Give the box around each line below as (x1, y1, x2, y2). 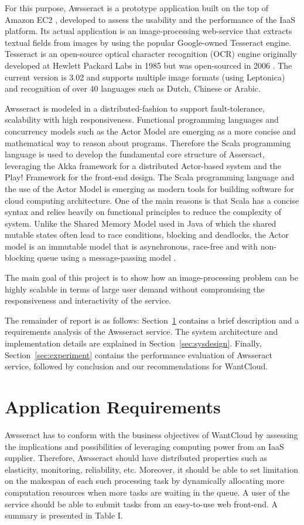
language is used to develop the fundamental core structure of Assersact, (5, 148, 265, 160)
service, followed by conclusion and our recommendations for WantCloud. (5, 360, 268, 372)
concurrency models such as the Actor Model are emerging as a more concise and (5, 124, 296, 137)
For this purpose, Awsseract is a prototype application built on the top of (5, 2, 268, 14)
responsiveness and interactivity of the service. (5, 294, 171, 307)
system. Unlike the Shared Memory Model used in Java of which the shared (5, 217, 276, 229)
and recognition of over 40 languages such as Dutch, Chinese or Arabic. (5, 82, 261, 95)
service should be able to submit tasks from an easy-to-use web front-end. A (5, 497, 278, 510)
